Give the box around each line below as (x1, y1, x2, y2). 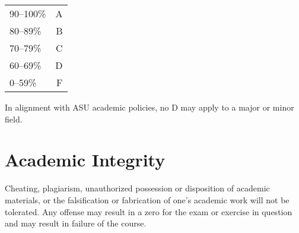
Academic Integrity (5, 147, 166, 172)
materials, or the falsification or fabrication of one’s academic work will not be (5, 193, 290, 206)
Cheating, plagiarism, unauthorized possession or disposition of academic (5, 182, 270, 194)
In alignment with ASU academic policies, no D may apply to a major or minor (5, 101, 294, 113)
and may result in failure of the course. (5, 217, 147, 229)
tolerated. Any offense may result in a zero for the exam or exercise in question (5, 205, 292, 218)
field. (5, 112, 23, 125)
